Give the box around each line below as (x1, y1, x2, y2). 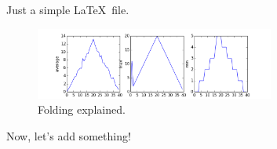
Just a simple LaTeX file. (6, 2, 129, 17)
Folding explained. (38, 101, 126, 118)
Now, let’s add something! (6, 127, 131, 144)
